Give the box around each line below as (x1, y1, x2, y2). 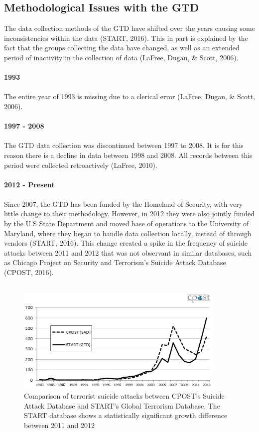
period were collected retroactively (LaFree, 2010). (4, 159, 157, 170)
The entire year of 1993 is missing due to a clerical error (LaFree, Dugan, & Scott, (4, 91, 255, 102)
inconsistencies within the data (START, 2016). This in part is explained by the (4, 32, 248, 43)
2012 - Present (4, 179, 55, 189)
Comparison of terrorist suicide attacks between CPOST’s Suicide (24, 390, 225, 401)
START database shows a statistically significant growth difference (24, 410, 228, 421)
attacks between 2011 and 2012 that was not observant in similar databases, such (4, 247, 252, 258)
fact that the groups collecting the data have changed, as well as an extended (4, 42, 240, 53)
